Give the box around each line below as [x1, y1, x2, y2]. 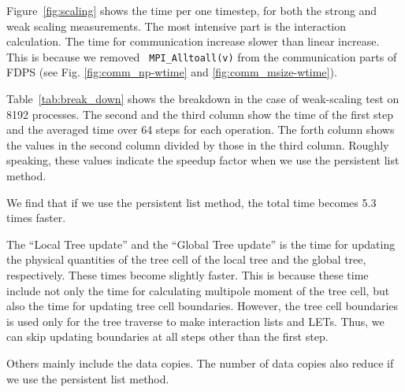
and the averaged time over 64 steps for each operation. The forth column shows [6, 121, 395, 138]
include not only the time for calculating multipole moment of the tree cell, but [6, 282, 390, 298]
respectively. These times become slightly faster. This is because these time [6, 266, 369, 283]
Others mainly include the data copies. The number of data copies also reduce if [6, 354, 394, 371]
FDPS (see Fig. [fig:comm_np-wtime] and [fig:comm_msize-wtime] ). [6, 64, 337, 80]
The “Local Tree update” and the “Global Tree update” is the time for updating [6, 235, 396, 252]
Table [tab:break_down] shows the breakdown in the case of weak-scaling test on [6, 91, 399, 107]
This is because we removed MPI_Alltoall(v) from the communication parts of [6, 48, 397, 65]
